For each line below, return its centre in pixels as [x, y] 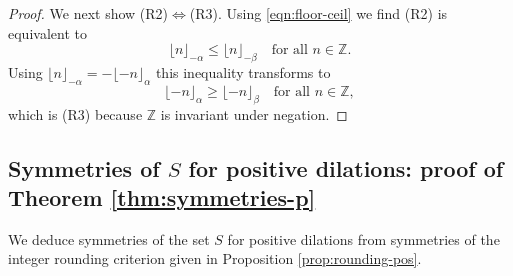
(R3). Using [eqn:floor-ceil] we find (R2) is [318, 13]
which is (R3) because [75, 113]
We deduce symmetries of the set [109, 238]
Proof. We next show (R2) [88, 13]
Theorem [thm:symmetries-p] [162, 196]
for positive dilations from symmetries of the [363, 238]
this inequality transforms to [243, 71]
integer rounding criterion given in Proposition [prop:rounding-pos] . [215, 258]
